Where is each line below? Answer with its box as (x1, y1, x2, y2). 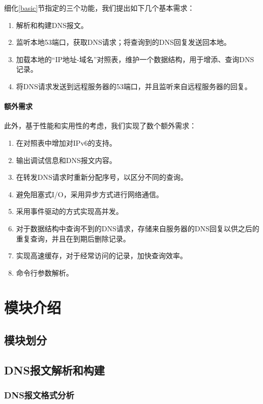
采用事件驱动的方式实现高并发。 (16, 206, 123, 217)
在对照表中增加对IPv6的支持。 (16, 137, 116, 148)
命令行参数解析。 (16, 267, 73, 278)
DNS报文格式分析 (4, 389, 74, 401)
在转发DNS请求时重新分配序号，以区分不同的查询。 (16, 172, 188, 182)
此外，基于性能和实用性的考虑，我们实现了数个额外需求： (4, 120, 196, 131)
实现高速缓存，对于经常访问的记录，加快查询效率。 (16, 250, 187, 261)
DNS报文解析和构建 (4, 362, 105, 378)
